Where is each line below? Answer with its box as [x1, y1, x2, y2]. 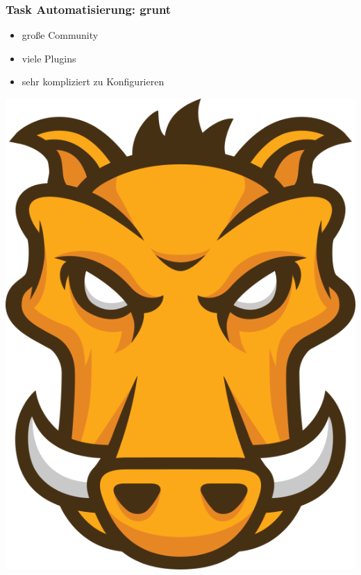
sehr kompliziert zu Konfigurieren [22, 74, 165, 89]
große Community [22, 28, 99, 42]
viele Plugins [22, 51, 76, 65]
